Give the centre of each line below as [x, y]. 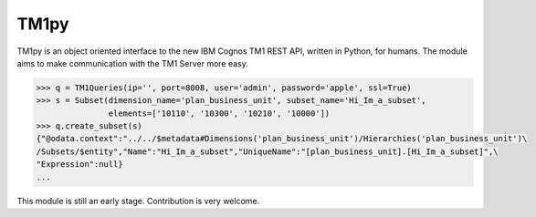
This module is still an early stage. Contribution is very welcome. [138, 201]
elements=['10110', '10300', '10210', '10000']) [219, 113]
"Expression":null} [79, 165]
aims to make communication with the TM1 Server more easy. [132, 63]
